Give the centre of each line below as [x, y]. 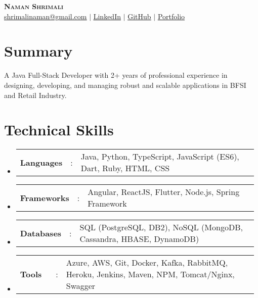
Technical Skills [59, 130]
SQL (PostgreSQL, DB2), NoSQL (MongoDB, [161, 227]
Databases [41, 233]
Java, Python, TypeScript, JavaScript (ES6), [160, 157]
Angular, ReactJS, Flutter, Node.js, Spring [164, 192]
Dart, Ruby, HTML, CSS [125, 168]
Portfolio [171, 16]
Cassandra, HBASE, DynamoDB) [139, 239]
